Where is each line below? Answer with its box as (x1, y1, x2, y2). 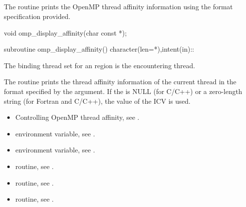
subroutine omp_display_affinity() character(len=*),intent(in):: (4, 44, 194, 54)
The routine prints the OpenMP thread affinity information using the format (4, 1, 233, 12)
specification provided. (4, 11, 70, 21)
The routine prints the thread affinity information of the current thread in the (4, 76, 236, 87)
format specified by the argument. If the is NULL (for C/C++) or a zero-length (4, 86, 242, 96)
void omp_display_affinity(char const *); (4, 27, 127, 38)
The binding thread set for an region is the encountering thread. (4, 60, 195, 70)
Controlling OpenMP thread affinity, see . (15, 112, 140, 122)
